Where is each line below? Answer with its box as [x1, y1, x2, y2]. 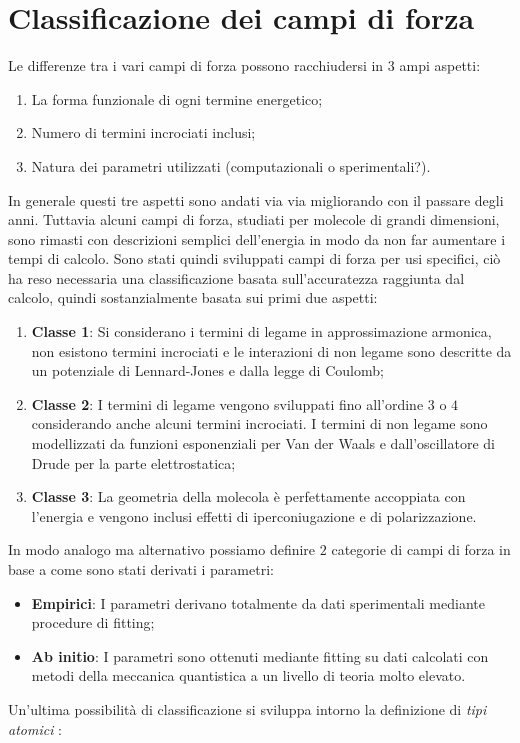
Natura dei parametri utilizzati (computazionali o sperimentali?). [31, 155, 431, 176]
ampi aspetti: [399, 55, 481, 76]
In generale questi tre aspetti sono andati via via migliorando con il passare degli [8, 189, 504, 210]
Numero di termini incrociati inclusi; [31, 122, 256, 143]
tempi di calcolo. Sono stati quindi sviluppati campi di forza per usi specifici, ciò [8, 248, 501, 269]
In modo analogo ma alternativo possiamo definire [8, 539, 316, 560]
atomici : [8, 718, 63, 739]
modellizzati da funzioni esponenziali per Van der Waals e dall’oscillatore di [31, 433, 495, 454]
